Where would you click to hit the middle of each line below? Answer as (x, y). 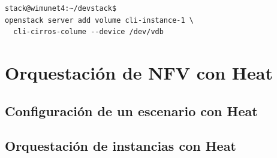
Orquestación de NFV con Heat (139, 72)
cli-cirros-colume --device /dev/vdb (88, 32)
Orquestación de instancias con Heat (121, 146)
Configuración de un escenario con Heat (131, 110)
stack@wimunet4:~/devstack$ (61, 8)
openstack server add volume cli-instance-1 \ (99, 20)
